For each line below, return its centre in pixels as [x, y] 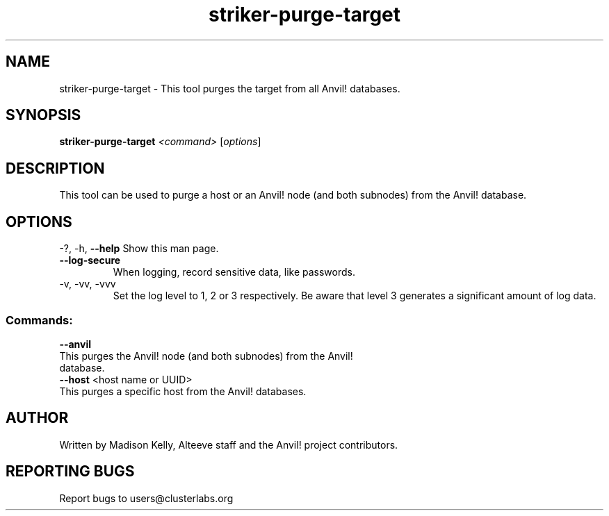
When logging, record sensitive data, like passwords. [234, 272]
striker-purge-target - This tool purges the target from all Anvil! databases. [230, 88]
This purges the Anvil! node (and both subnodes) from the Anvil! [206, 356]
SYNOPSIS [43, 115]
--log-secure [90, 260]
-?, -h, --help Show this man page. [139, 249]
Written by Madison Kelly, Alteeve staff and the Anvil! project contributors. [229, 444]
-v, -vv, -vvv [88, 284]
